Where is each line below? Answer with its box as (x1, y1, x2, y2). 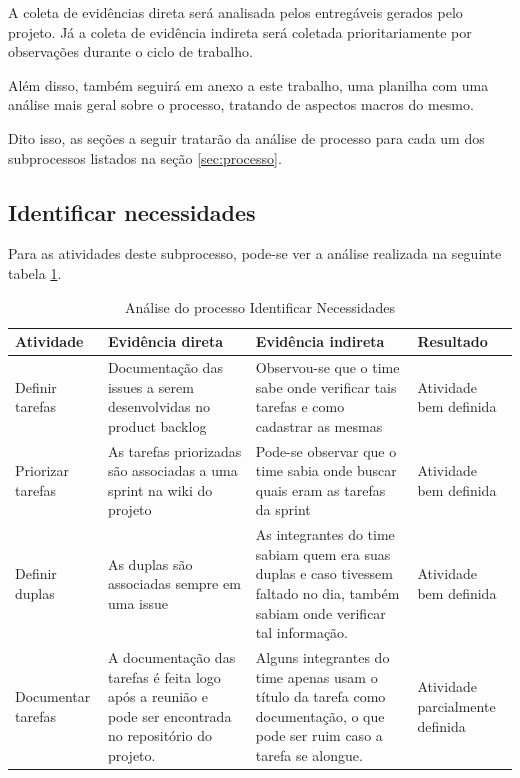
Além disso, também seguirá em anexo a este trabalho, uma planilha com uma (8, 74, 489, 95)
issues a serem (107, 376, 194, 397)
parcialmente (417, 696, 496, 717)
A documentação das (107, 647, 236, 668)
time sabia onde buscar (255, 460, 397, 481)
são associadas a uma (107, 460, 238, 481)
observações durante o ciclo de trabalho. (8, 41, 253, 62)
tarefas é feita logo (107, 666, 221, 687)
